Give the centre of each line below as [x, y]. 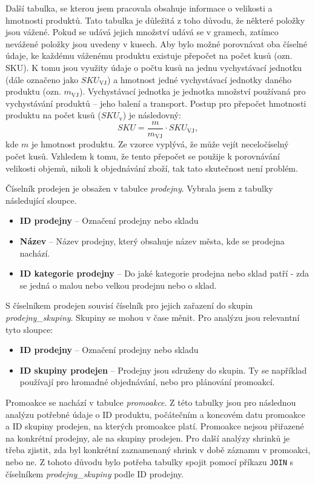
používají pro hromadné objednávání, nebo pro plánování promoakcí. [147, 382]
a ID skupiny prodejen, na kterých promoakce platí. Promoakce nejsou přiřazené [155, 426]
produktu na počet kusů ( [53, 115]
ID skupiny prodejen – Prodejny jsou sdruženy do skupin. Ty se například [163, 370]
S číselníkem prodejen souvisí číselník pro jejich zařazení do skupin [129, 305]
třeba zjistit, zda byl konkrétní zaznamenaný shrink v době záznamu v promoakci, [158, 450]
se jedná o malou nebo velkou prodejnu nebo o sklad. [118, 285]
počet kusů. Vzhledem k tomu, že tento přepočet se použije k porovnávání [143, 156]
